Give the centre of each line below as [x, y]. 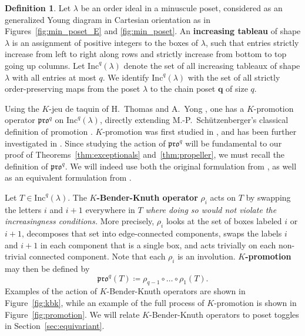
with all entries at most [54, 77]
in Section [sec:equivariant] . [55, 326]
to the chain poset [183, 89]
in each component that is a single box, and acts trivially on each [158, 244]
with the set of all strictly [234, 77]
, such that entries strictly [252, 42]
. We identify [126, 77]
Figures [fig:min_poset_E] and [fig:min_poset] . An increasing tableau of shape [153, 31]
